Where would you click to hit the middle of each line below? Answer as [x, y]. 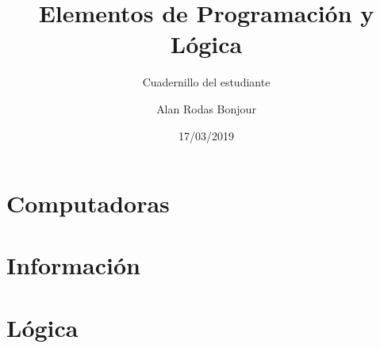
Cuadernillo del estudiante [206, 82]
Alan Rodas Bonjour [206, 108]
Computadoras [88, 203]
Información [74, 265]
